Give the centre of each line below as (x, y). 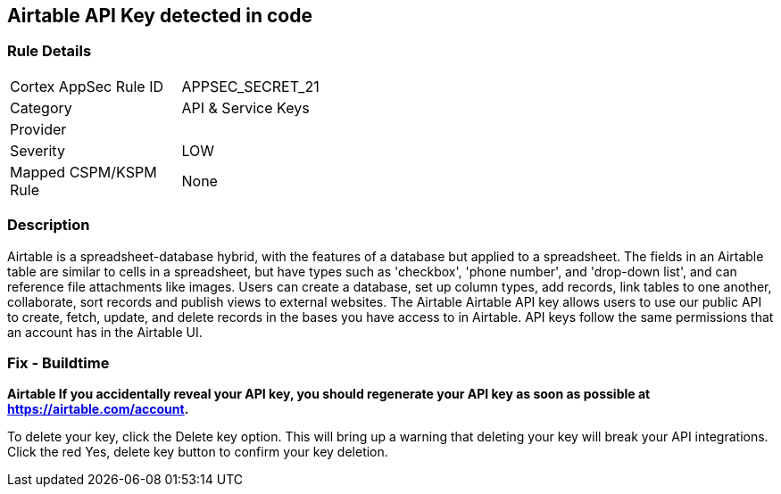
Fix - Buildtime (58, 362)
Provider (38, 129)
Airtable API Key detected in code (160, 16)
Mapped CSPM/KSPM (83, 172)
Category (41, 107)
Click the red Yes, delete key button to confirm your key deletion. (198, 452)
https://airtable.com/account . (98, 409)
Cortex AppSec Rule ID (87, 86)
